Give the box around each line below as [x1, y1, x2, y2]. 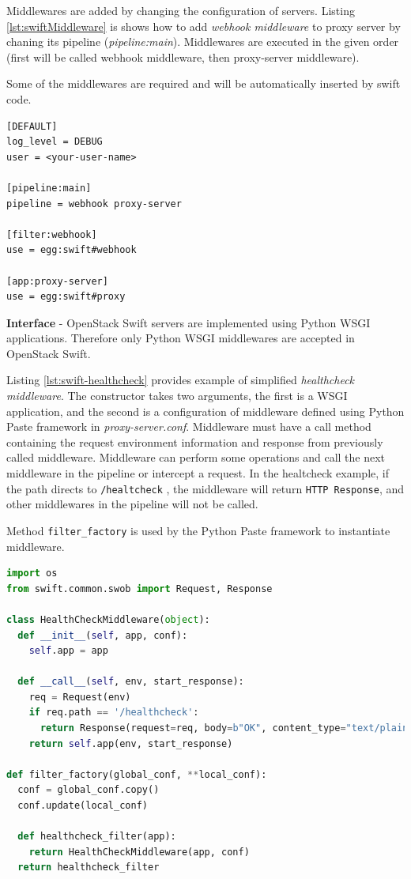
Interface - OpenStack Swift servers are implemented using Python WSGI [6, 314, 371, 330]
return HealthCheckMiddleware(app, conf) [28, 846, 250, 858]
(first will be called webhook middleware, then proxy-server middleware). [6, 48, 360, 65]
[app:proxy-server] [6, 275, 108, 287]
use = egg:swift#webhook [6, 244, 137, 256]
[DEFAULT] [6, 120, 58, 132]
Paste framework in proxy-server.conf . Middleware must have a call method [6, 418, 371, 435]
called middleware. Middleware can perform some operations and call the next [6, 449, 386, 466]
